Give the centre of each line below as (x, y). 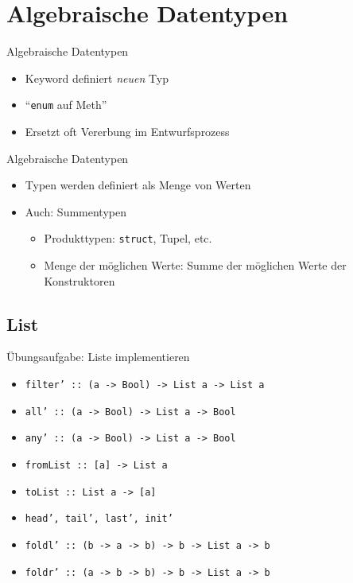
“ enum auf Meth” (66, 105)
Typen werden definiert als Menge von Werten (138, 185)
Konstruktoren (80, 280)
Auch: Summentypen (76, 211)
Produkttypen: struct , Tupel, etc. (128, 238)
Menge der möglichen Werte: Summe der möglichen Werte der (195, 265)
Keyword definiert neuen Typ (97, 78)
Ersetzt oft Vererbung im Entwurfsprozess (127, 131)
